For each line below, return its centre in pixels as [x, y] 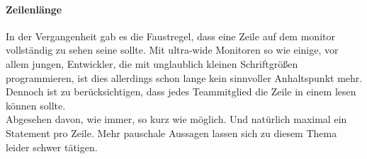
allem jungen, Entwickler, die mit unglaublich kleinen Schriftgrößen [152, 63]
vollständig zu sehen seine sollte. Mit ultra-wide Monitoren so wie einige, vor [172, 50]
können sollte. [36, 105]
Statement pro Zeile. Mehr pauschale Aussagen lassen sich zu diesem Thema [171, 132]
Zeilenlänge [34, 9]
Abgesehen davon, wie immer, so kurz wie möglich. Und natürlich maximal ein [176, 119]
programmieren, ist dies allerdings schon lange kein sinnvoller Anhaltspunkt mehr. [184, 77]
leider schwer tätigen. [52, 147]
